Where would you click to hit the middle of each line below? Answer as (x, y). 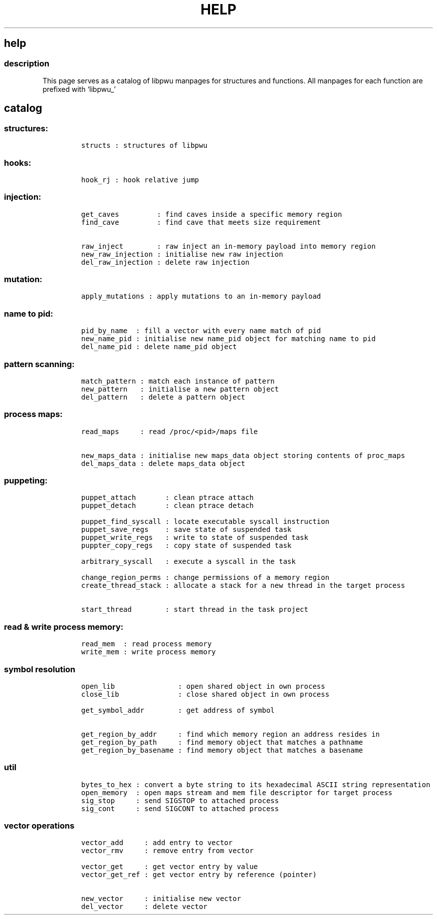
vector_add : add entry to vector (157, 843)
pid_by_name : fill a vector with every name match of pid (201, 331)
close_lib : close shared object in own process (205, 694)
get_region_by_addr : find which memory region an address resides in (230, 734)
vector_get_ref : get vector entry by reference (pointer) (199, 875)
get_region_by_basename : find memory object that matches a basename (222, 750)
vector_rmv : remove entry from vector (167, 851)
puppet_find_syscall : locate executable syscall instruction (205, 522)
